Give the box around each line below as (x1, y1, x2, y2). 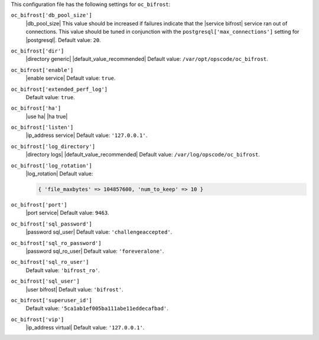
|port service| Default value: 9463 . (25, 210, 109, 217)
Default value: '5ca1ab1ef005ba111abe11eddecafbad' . (25, 305, 168, 312)
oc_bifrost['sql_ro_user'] (11, 259, 89, 266)
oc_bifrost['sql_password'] (11, 220, 93, 227)
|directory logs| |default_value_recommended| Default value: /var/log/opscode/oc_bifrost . (25, 151, 260, 158)
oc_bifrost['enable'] (11, 67, 74, 73)
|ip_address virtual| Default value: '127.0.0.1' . (25, 324, 145, 331)
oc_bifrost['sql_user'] (11, 278, 80, 285)
